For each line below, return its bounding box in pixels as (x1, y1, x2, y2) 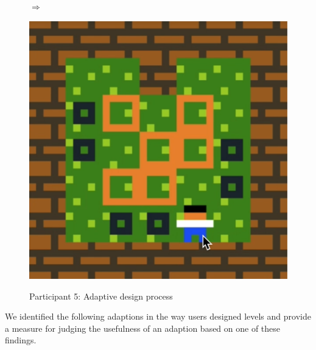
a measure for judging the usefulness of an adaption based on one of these (5, 321, 281, 334)
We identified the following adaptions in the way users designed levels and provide (5, 310, 311, 323)
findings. (5, 334, 37, 346)
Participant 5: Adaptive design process (29, 289, 173, 302)
